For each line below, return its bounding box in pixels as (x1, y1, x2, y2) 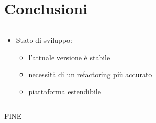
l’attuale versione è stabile (28, 52, 110, 62)
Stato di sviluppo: (16, 35, 72, 45)
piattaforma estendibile (28, 86, 101, 96)
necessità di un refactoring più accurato (28, 69, 152, 80)
